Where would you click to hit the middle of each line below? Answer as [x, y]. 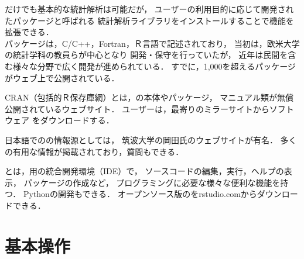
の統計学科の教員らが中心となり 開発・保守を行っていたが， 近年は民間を [146, 55]
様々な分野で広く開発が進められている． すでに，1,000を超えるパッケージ [154, 66]
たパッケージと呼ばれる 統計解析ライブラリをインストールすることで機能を [149, 20]
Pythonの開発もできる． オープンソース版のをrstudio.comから [140, 194]
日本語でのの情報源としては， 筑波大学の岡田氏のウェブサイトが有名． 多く [151, 139]
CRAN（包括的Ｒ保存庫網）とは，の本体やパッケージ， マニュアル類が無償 [149, 97]
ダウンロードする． [77, 120]
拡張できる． [29, 32]
